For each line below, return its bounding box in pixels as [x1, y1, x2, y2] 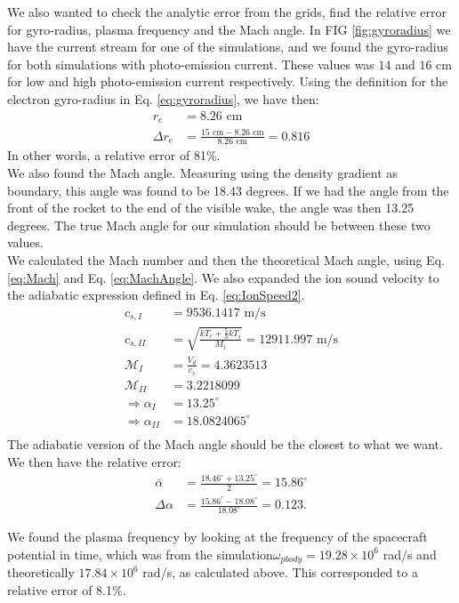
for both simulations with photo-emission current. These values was [7, 54, 374, 73]
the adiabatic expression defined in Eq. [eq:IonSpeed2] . [7, 285, 305, 304]
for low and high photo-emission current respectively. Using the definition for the [7, 72, 448, 91]
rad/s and [382, 544, 437, 563]
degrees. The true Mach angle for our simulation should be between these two [7, 215, 431, 234]
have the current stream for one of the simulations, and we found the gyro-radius [7, 37, 448, 56]
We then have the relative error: [7, 452, 181, 470]
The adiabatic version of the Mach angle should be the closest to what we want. [7, 435, 443, 454]
